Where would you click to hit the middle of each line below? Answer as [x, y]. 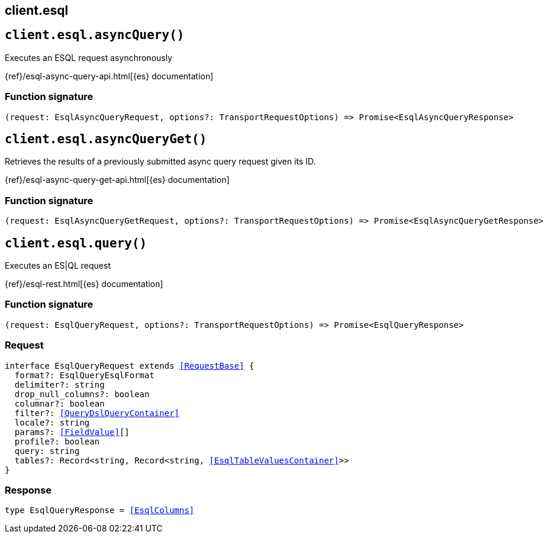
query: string [47, 451]
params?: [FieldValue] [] [72, 432]
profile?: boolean [57, 441]
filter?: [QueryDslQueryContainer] [97, 413]
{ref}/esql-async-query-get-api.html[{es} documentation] [117, 180]
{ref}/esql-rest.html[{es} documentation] [84, 284]
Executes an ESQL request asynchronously [89, 57]
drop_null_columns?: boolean [82, 394]
